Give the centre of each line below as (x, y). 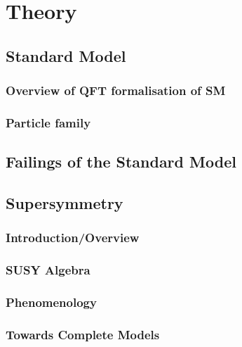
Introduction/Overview (73, 238)
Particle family (48, 122)
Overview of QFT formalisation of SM (116, 90)
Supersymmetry (65, 203)
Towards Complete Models (83, 334)
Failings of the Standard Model (121, 162)
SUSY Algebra (48, 270)
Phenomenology (51, 302)
